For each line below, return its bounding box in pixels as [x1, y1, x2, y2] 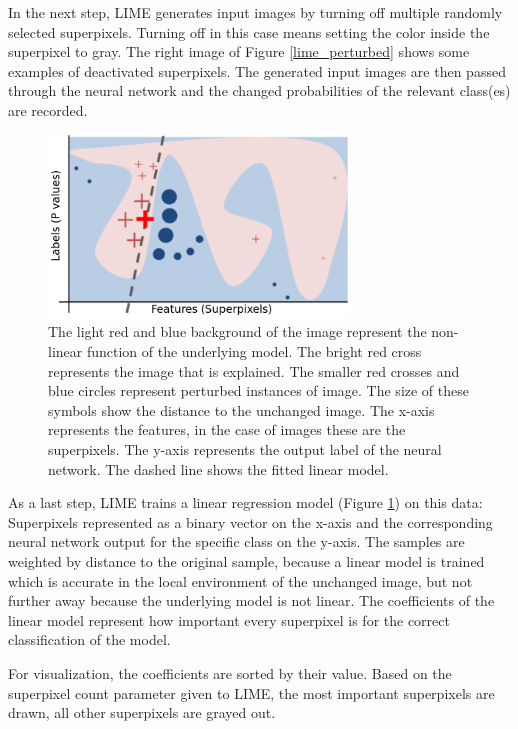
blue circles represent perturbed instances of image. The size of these [48, 380, 469, 401]
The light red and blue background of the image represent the [48, 321, 427, 342]
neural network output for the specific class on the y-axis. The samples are [8, 531, 465, 552]
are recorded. [8, 99, 88, 120]
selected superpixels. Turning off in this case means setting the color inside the [8, 21, 490, 42]
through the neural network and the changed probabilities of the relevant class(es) [8, 80, 511, 101]
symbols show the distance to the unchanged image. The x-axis [48, 399, 435, 420]
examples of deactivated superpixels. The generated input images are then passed [8, 60, 506, 81]
